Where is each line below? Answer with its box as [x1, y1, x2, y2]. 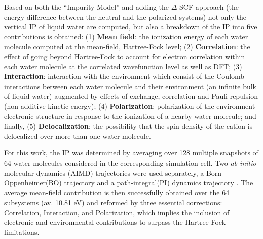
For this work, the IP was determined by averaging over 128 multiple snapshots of [4, 147, 258, 158]
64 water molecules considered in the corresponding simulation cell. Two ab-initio [4, 157, 256, 168]
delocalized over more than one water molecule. [4, 130, 151, 141]
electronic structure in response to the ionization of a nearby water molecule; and [4, 110, 256, 121]
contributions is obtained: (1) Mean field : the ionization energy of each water [4, 31, 248, 42]
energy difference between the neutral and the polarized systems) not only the [4, 11, 246, 22]
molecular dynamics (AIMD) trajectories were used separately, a [4, 167, 204, 178]
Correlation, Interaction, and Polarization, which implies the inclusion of [4, 207, 230, 217]
